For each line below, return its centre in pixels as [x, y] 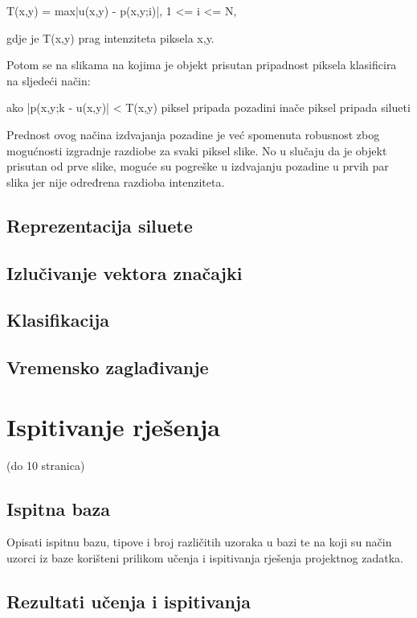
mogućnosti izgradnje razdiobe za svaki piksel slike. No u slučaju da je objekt [197, 150]
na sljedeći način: [49, 80]
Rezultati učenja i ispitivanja [129, 601]
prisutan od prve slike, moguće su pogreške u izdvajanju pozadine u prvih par [198, 166]
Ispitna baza [59, 508]
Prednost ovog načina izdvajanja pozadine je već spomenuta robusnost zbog [193, 134]
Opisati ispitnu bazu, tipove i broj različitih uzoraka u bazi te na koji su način [199, 542]
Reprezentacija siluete [100, 225]
